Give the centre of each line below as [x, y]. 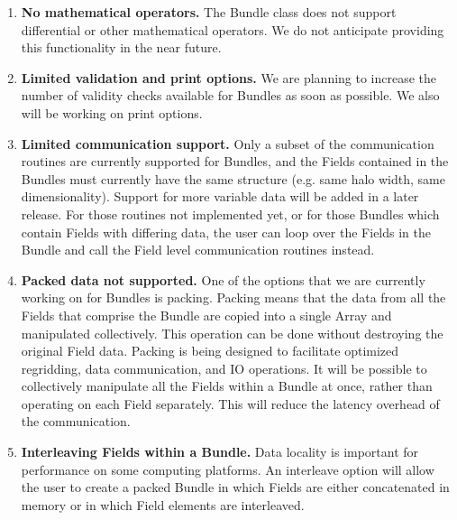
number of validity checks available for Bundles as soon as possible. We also [230, 95]
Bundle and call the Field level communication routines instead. [198, 250]
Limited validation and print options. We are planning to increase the [229, 77]
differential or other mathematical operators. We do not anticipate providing [233, 29]
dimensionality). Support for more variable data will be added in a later [220, 196]
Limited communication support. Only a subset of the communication [228, 143]
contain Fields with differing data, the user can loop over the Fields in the [226, 232]
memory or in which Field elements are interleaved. [163, 504]
